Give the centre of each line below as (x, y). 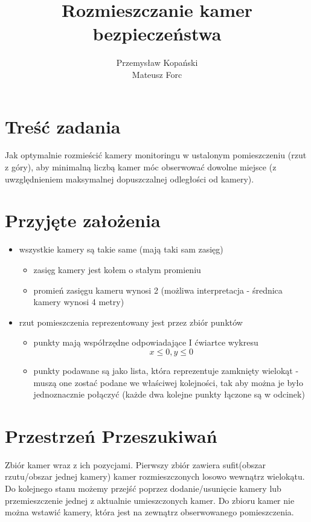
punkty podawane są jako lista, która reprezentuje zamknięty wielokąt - (166, 370)
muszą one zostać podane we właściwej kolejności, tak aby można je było (168, 382)
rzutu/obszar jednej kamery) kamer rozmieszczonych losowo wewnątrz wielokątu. (155, 476)
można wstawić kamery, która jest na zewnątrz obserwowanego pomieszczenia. (149, 512)
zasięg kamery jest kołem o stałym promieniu (117, 269)
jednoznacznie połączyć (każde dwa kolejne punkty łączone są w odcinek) (169, 394)
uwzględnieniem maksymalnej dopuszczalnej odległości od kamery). (130, 179)
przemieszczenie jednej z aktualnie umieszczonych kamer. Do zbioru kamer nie (150, 500)
